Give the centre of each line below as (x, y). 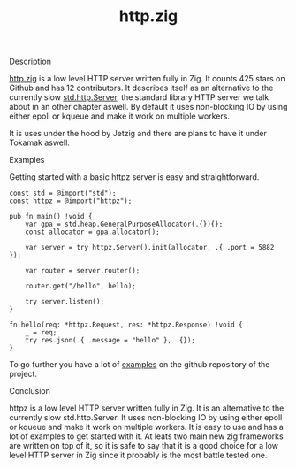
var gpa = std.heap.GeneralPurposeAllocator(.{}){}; (124, 224)
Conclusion (30, 391)
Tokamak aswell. (40, 142)
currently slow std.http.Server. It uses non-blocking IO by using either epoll (146, 418)
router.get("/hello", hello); (81, 286)
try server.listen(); (65, 302)
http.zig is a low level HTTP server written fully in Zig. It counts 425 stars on (147, 79)
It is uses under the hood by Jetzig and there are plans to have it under (138, 134)
